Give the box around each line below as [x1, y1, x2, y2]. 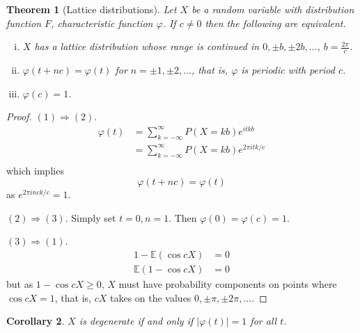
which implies [6, 163, 64, 177]
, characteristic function [51, 15, 153, 30]
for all [250, 314, 277, 328]
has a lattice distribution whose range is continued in [34, 39, 260, 54]
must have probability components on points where [118, 277, 337, 291]
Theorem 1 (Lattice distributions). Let [6, 2, 177, 16]
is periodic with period [241, 63, 335, 77]
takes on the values [109, 290, 191, 304]
